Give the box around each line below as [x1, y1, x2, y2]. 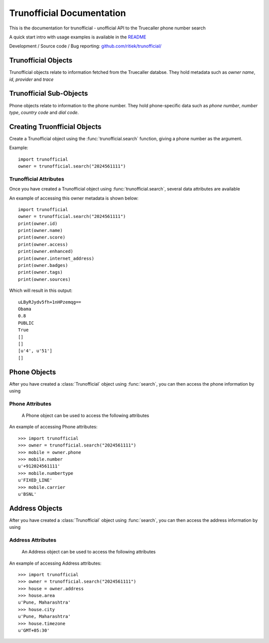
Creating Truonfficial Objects [9, 122, 102, 131]
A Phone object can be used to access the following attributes [21, 412, 149, 419]
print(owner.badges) [18, 262, 68, 268]
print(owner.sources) [18, 276, 71, 282]
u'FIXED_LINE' [18, 477, 52, 483]
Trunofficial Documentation [9, 7, 127, 18]
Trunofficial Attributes [9, 175, 64, 182]
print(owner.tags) [18, 269, 63, 275]
